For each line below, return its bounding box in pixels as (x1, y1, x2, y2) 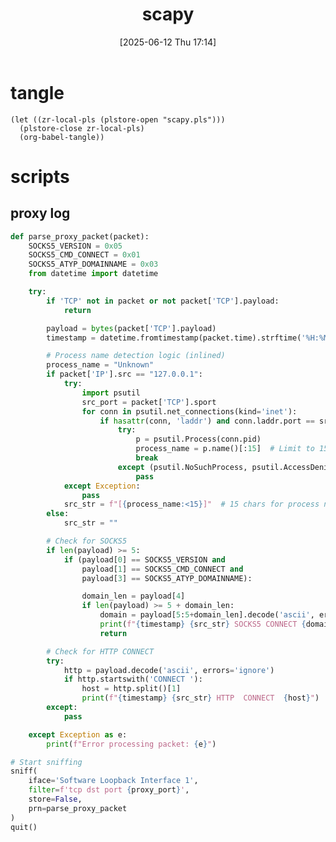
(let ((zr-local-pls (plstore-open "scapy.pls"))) (10, 114, 226, 125)
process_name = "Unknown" (46, 360, 155, 370)
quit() (10, 822, 38, 832)
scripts (10, 165, 70, 188)
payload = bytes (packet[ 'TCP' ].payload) (46, 323, 217, 333)
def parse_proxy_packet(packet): (10, 231, 150, 242)
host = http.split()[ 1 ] (81, 684, 182, 694)
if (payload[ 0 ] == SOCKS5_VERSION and (63, 554, 226, 565)
